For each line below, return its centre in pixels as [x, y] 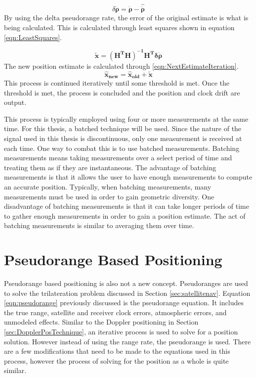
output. [15, 102]
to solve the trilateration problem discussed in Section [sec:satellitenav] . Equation [127, 293]
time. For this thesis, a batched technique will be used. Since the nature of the [123, 128]
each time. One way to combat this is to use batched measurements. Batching [122, 148]
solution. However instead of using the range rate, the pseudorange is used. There [128, 341]
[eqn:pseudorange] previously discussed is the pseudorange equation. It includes [124, 303]
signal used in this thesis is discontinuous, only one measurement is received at [123, 138]
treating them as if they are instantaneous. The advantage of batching [110, 167]
